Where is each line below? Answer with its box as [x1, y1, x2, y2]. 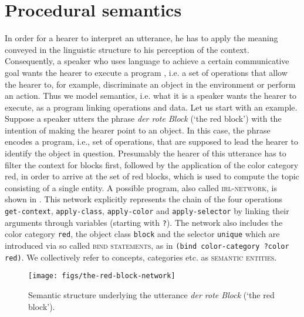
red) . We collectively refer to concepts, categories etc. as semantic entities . [5, 251, 277, 263]
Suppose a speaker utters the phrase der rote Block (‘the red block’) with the [5, 112, 282, 125]
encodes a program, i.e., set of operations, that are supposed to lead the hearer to [5, 135, 298, 148]
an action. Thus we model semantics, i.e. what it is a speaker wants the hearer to [5, 89, 297, 102]
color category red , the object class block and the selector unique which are [5, 228, 280, 240]
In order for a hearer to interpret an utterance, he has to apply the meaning [5, 32, 278, 44]
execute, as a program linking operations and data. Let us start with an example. [5, 101, 298, 113]
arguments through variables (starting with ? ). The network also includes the [5, 216, 283, 228]
